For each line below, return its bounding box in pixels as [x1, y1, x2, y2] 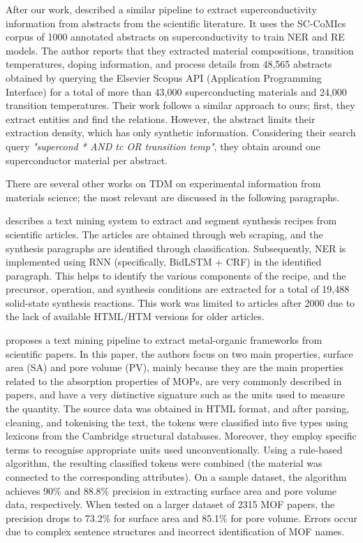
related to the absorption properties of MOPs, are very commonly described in [6, 373, 342, 388]
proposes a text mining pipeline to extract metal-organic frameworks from [6, 333, 323, 347]
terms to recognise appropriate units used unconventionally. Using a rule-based [6, 442, 343, 456]
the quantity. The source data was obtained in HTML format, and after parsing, [6, 401, 350, 416]
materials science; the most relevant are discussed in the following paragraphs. [6, 189, 340, 204]
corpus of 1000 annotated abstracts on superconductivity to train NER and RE [6, 29, 345, 44]
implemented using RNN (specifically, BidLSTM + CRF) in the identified [6, 254, 322, 269]
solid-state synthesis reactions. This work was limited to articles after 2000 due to [6, 295, 355, 310]
